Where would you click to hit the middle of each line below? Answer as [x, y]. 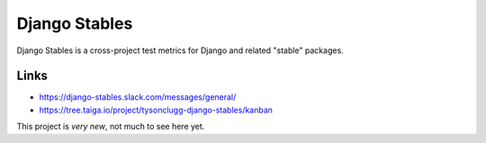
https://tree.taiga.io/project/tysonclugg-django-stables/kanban [156, 110]
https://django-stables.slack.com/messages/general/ [138, 97]
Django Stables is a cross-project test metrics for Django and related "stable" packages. [180, 50]
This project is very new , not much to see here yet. [111, 127]
